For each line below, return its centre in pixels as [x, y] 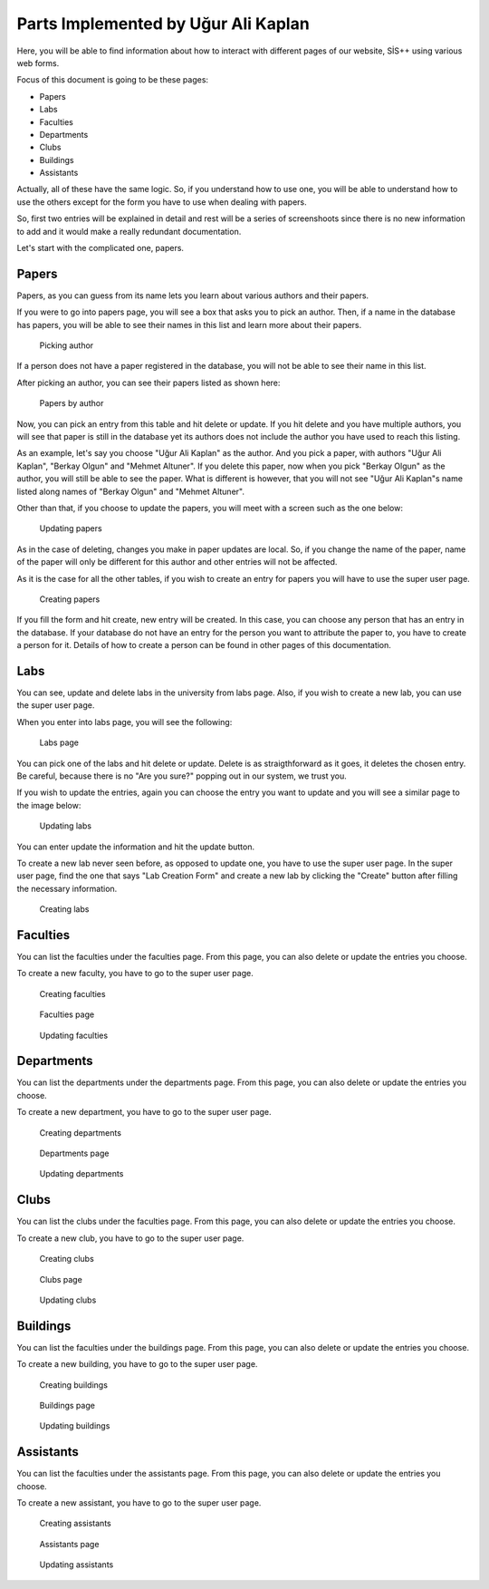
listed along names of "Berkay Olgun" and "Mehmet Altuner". [130, 491]
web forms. [38, 63]
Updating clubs [68, 1300]
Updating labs [66, 826]
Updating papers [71, 528]
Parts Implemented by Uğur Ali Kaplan [163, 24]
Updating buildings [75, 1426]
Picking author [67, 345]
